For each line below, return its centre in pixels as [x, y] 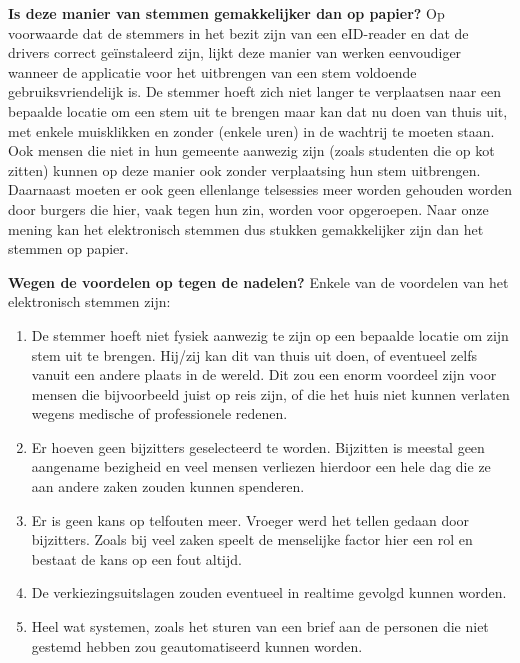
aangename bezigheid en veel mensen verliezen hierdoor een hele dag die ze [261, 466]
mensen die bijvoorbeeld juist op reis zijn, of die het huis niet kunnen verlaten [270, 393]
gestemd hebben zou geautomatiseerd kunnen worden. [197, 645]
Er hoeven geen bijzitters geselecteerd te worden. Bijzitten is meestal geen [258, 446]
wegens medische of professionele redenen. [159, 413]
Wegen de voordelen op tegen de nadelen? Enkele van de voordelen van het [258, 281]
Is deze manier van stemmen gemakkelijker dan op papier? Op [226, 13]
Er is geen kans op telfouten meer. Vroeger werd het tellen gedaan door [250, 519]
